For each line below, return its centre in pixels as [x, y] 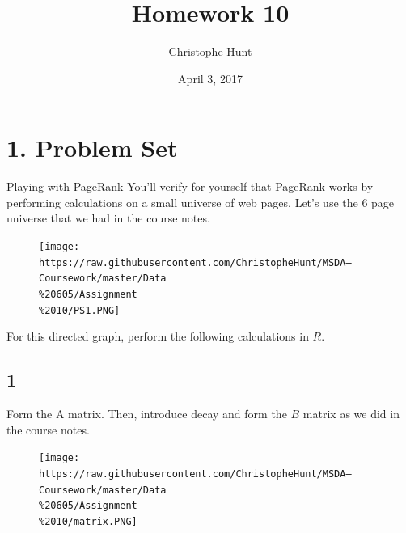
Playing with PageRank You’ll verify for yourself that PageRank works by [190, 186]
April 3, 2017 [210, 78]
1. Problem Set [92, 148]
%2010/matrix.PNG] [88, 521]
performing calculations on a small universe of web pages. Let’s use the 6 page [201, 202]
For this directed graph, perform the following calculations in [158, 336]
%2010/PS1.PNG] [80, 310]
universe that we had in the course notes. [108, 218]
